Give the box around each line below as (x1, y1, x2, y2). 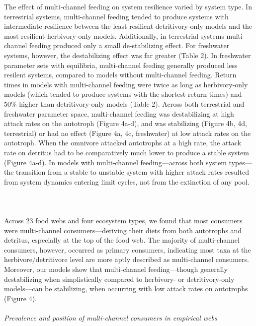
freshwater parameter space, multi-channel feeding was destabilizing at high (4, 108, 234, 119)
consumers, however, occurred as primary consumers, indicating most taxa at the (4, 244, 251, 255)
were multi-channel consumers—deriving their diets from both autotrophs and (4, 225, 242, 235)
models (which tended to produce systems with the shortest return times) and (4, 89, 242, 99)
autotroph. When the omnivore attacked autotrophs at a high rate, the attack (4, 137, 242, 148)
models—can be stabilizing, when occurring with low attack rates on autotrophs (4, 283, 248, 294)
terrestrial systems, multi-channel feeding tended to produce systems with (4, 11, 229, 21)
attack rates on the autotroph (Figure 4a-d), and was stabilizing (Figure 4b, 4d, (4, 118, 247, 129)
